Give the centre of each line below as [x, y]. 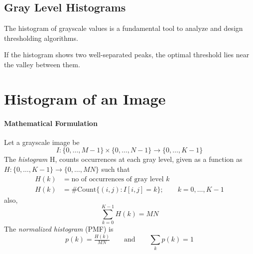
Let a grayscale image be [42, 142]
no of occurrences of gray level [118, 179]
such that [116, 169]
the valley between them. [42, 64]
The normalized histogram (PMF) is [59, 229]
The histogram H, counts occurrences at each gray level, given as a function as [123, 159]
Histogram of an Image [85, 98]
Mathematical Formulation [51, 123]
